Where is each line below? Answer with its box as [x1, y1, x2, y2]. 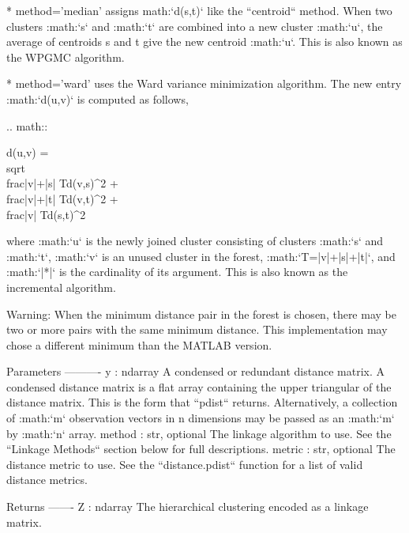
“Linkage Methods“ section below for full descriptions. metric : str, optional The [6, 440, 396, 457]
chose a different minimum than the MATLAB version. [6, 336, 272, 353]
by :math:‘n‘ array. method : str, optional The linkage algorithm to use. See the [6, 425, 392, 441]
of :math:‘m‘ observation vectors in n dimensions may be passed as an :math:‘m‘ [6, 410, 395, 426]
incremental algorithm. [6, 278, 116, 295]
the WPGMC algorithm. [6, 48, 125, 65]
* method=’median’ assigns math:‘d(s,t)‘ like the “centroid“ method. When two [6, 2, 392, 18]
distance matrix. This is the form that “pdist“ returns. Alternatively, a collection [6, 394, 398, 410]
